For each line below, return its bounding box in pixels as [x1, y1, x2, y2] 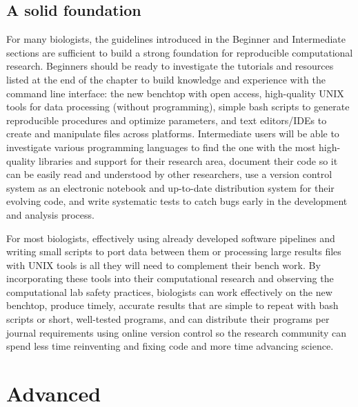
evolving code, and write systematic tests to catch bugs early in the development [6, 194, 348, 208]
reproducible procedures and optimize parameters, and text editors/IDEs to [6, 112, 327, 127]
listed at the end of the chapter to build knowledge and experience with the [6, 72, 326, 86]
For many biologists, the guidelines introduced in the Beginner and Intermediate [6, 32, 346, 46]
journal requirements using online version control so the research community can [6, 325, 346, 339]
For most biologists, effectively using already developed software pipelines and [6, 230, 335, 245]
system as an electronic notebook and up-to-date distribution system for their [6, 180, 335, 195]
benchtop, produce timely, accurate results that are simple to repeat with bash [6, 298, 339, 312]
